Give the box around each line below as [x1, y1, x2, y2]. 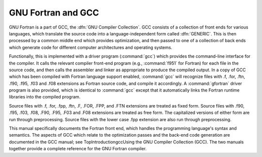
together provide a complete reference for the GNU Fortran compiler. [9, 146, 147, 152]
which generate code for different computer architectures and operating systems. [9, 44, 172, 50]
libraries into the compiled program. [9, 94, 81, 100]
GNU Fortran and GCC [9, 7, 99, 18]
